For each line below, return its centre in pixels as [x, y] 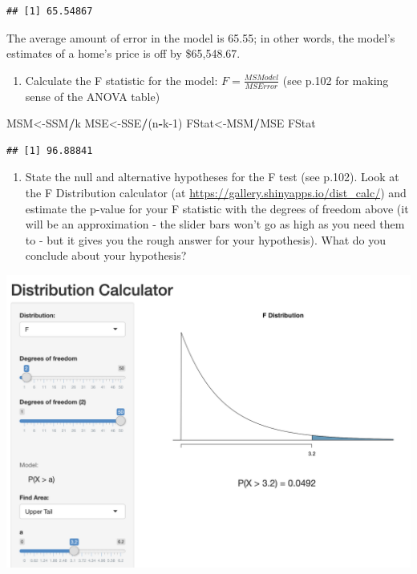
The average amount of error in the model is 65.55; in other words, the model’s [201, 37]
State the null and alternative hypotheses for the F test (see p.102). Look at [212, 177]
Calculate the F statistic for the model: [121, 80]
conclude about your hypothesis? [106, 255]
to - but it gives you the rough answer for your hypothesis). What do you [206, 239]
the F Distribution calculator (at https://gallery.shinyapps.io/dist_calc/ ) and [216, 192]
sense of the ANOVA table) [93, 96]
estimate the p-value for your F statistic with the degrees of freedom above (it [217, 208]
